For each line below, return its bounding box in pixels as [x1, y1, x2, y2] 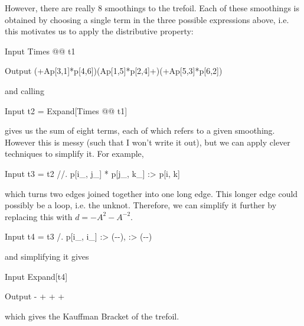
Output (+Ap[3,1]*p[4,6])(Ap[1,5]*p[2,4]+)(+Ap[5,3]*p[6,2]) [5, 64, 223, 77]
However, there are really [5, 2, 96, 14]
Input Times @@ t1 [5, 44, 76, 57]
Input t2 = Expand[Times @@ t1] [5, 104, 128, 117]
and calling [5, 84, 44, 96]
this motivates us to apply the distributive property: [5, 25, 194, 37]
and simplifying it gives [5, 250, 89, 262]
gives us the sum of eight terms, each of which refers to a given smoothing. [5, 124, 275, 137]
